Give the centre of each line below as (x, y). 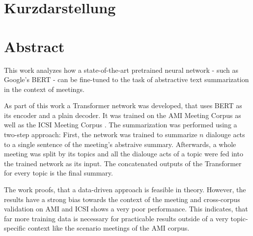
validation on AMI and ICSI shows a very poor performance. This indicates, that (126, 209)
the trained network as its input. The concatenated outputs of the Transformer (123, 163)
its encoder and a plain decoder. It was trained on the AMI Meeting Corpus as (123, 115)
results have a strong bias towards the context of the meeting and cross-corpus (122, 199)
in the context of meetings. (44, 89)
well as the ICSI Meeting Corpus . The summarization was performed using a (121, 125)
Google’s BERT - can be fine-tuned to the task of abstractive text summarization (126, 79)
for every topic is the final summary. (58, 173)
